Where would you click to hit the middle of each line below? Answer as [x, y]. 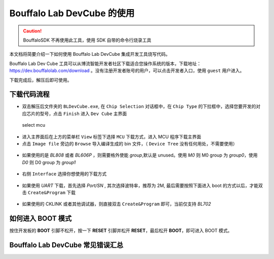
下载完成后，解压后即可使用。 [41, 80]
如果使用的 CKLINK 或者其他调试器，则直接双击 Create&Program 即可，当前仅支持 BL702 [117, 204]
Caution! [32, 31]
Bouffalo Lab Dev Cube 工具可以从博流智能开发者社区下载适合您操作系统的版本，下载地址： [105, 63]
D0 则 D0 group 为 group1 [49, 162]
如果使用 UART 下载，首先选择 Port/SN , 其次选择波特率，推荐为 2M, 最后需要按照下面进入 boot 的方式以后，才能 [140, 186]
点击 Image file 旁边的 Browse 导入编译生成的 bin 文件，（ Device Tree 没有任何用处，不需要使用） [130, 143]
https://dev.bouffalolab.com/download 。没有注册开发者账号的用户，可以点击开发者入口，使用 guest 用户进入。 [127, 70]
